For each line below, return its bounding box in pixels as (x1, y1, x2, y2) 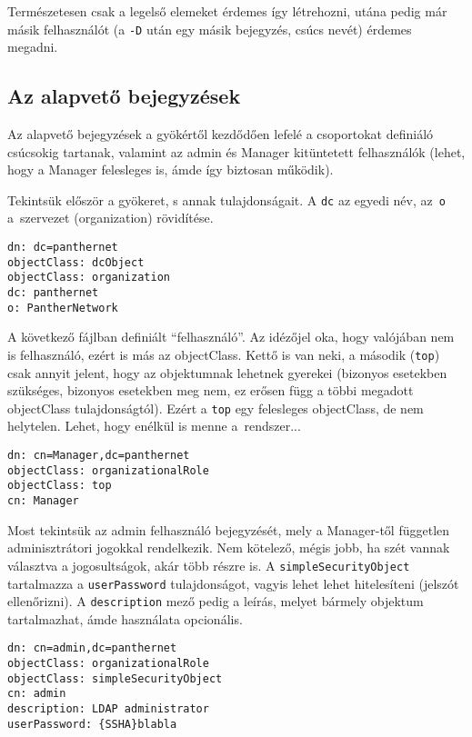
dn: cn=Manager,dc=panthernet (7, 449, 190, 463)
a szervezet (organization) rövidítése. (7, 208, 214, 227)
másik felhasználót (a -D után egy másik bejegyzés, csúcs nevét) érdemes (7, 19, 412, 38)
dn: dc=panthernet (7, 241, 118, 254)
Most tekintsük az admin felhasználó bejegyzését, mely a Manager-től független (7, 520, 450, 539)
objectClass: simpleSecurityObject (7, 672, 223, 685)
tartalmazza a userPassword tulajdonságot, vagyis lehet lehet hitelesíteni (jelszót (7, 573, 459, 593)
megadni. (7, 37, 58, 56)
